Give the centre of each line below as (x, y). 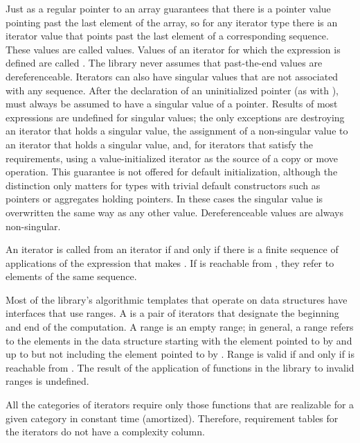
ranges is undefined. (47, 381)
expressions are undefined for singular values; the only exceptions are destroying (175, 117)
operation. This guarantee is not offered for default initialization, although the (172, 172)
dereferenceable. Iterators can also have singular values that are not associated (172, 76)
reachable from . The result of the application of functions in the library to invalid (180, 367)
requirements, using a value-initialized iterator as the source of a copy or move (172, 158)
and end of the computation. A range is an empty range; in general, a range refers (180, 327)
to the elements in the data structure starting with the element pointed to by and (179, 340)
